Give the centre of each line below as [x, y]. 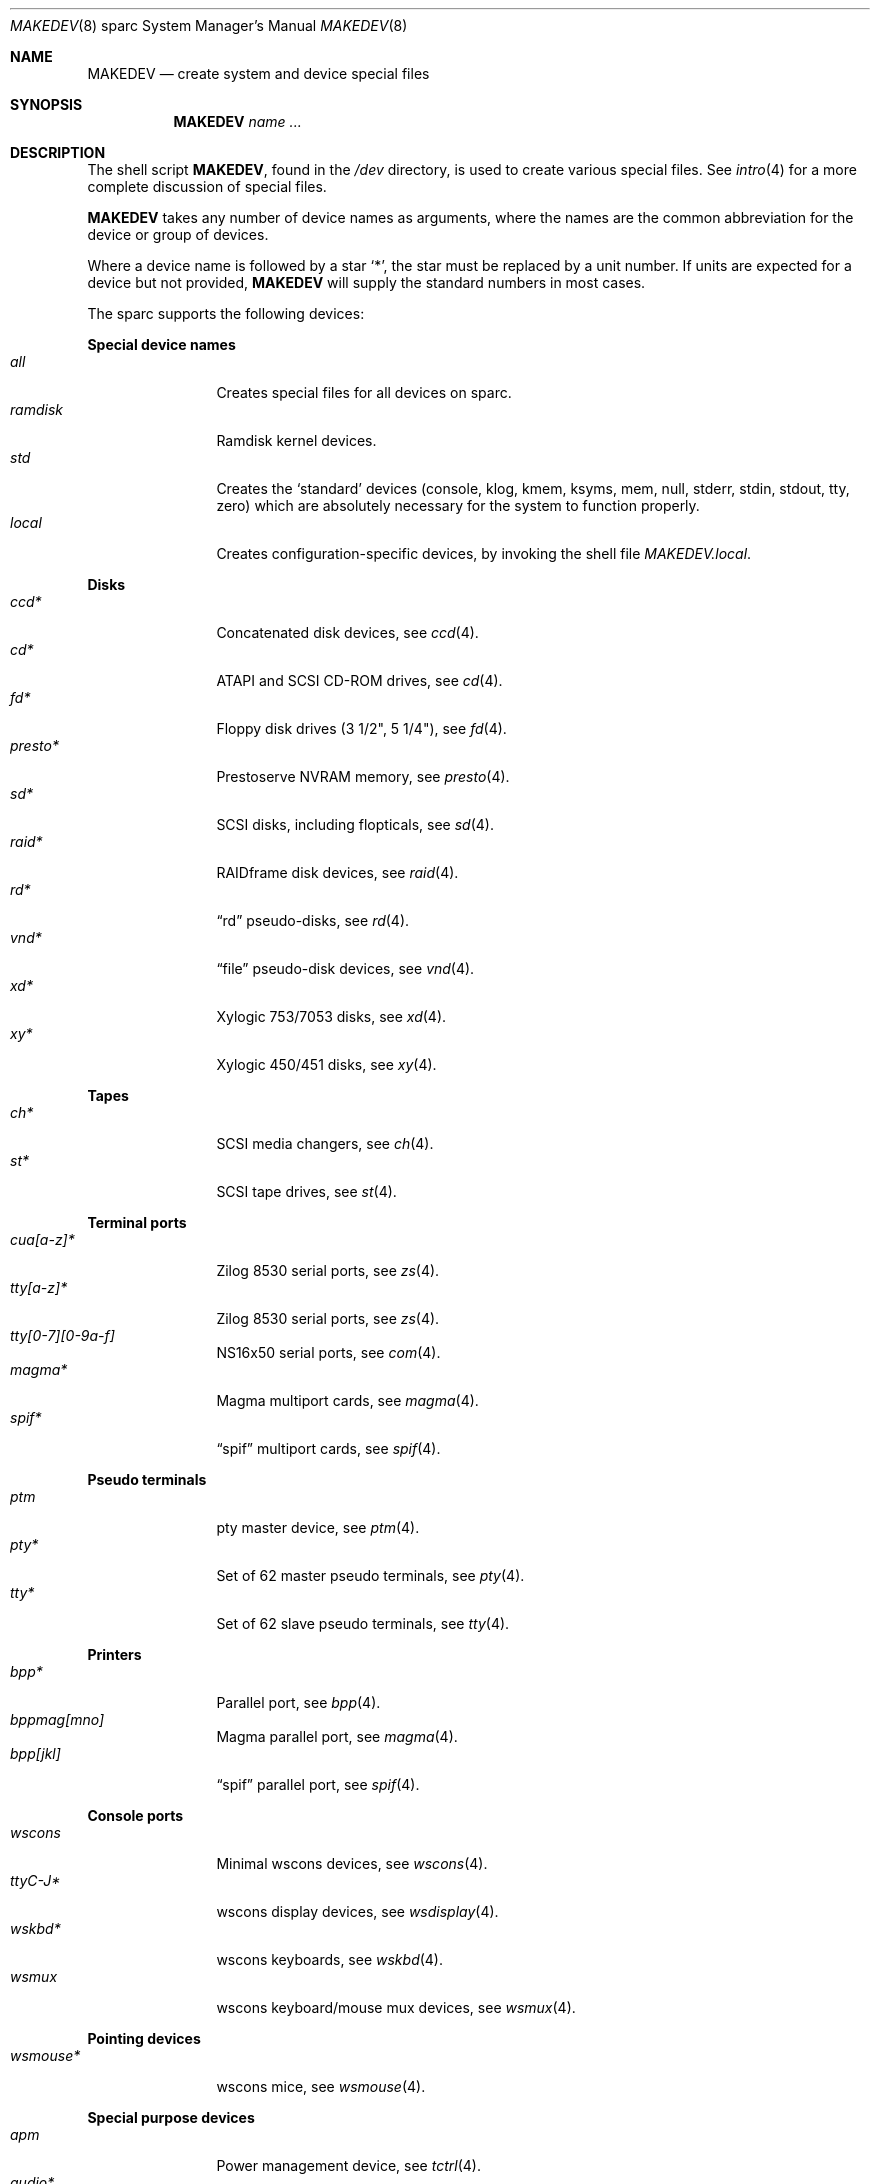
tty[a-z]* [39, 1287]
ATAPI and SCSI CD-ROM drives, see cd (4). [359, 680]
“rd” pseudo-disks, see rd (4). [313, 920]
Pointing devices [144, 2038]
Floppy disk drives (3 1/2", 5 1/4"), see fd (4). [361, 728]
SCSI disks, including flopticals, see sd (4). [355, 824]
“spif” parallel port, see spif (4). [318, 1784]
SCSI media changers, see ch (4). [325, 1143]
